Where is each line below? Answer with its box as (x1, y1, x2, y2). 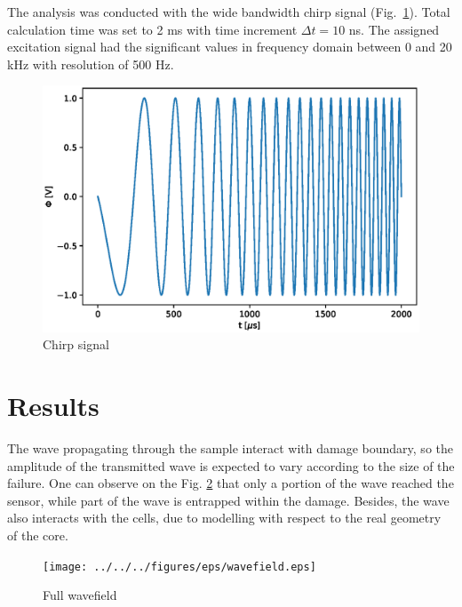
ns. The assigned (348, 20, 440, 38)
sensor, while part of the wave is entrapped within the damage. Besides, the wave (7, 491, 450, 509)
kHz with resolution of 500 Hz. (7, 54, 174, 73)
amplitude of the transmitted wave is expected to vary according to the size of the (7, 456, 455, 475)
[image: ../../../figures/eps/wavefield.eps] (43, 560, 316, 573)
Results (7, 387, 100, 424)
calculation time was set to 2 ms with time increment (7, 20, 298, 38)
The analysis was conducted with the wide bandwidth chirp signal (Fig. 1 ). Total (7, 3, 450, 20)
